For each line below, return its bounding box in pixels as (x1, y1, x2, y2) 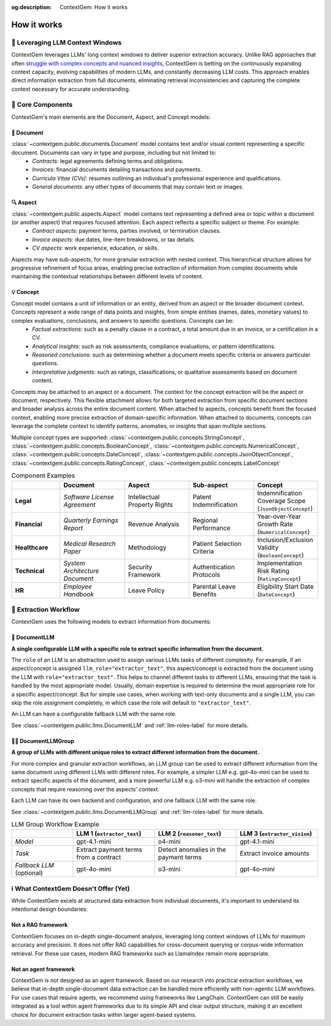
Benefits (192, 590, 217, 598)
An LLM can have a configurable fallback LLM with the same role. (11, 711, 177, 718)
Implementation (257, 559, 303, 567)
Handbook (63, 590, 94, 598)
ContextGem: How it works (59, 4, 128, 10)
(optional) (15, 869, 43, 877)
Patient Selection (192, 539, 242, 548)
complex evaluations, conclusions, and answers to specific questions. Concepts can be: (11, 317, 234, 324)
